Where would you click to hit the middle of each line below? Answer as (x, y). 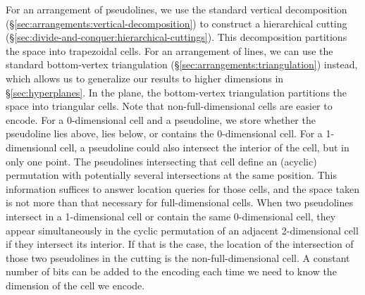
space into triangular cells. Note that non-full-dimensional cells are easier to (169, 106)
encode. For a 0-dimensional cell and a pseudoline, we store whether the (161, 119)
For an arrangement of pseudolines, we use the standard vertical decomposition (177, 9)
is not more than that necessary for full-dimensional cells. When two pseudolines (179, 202)
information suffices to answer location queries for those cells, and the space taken (182, 188)
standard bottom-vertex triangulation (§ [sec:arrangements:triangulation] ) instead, (182, 64)
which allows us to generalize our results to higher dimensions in (145, 78)
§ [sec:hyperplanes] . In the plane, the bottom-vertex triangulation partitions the (177, 92)
